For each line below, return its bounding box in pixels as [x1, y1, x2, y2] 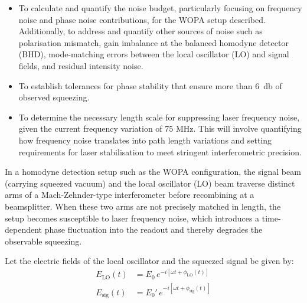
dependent [5, 223, 43, 236]
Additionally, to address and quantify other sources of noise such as [18, 25, 263, 37]
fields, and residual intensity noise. [18, 59, 143, 71]
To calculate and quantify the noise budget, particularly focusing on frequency [18, 2, 302, 14]
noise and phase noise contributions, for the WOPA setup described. [18, 13, 266, 25]
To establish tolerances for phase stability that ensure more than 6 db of [18, 79, 282, 92]
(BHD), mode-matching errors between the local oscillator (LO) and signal [18, 48, 289, 60]
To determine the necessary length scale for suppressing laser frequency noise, [18, 110, 300, 123]
